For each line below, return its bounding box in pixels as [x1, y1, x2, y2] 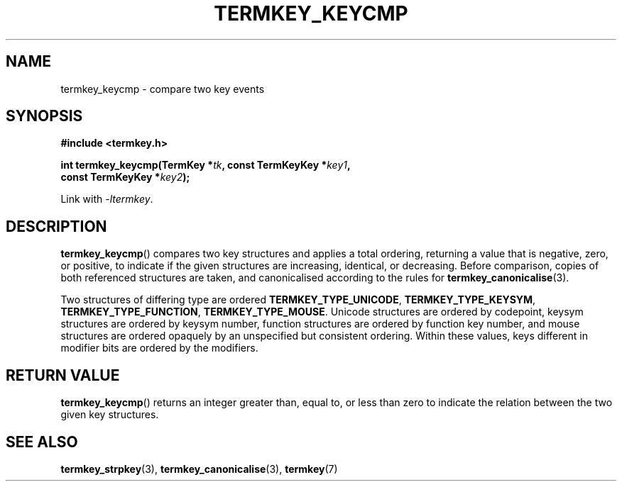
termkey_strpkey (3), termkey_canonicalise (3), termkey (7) [60, 462, 338, 475]
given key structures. [60, 408, 159, 421]
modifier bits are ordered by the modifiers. [60, 342, 258, 354]
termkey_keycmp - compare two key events [60, 82, 265, 95]
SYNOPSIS [6, 107, 83, 125]
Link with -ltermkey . [60, 193, 153, 206]
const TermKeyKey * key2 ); [60, 171, 190, 184]
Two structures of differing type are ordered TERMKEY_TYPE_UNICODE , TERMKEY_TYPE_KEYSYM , [60, 293, 536, 306]
